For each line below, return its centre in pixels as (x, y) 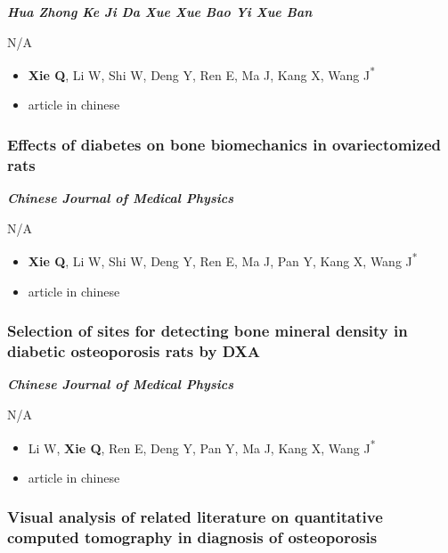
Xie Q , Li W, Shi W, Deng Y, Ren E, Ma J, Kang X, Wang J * (201, 73)
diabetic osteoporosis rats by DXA (134, 351)
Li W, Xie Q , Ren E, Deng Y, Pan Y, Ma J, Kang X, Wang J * (202, 446)
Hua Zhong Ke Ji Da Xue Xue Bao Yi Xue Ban (160, 12)
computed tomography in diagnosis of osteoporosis (192, 537)
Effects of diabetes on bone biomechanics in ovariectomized (224, 144)
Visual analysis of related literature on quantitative (195, 517)
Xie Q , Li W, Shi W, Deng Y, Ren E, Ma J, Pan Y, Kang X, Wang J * (223, 260)
